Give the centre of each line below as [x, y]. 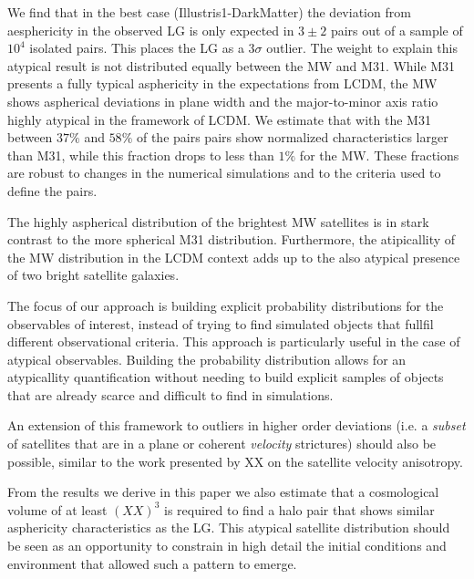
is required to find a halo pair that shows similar [299, 509]
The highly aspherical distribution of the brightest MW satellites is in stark [218, 221]
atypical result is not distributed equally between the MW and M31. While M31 [232, 65]
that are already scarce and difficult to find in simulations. [170, 394]
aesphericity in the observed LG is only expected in [151, 30]
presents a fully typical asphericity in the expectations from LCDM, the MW [222, 83]
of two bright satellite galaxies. [93, 275]
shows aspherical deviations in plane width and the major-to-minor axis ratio [223, 101]
